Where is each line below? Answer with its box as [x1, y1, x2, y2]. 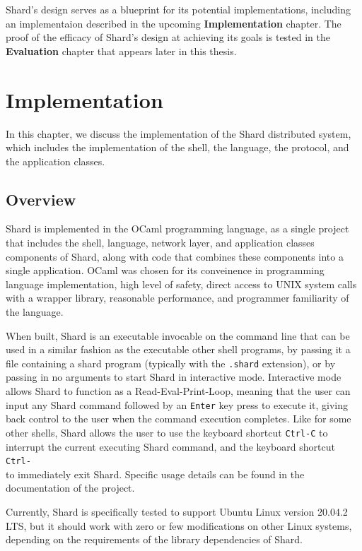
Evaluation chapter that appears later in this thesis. [6, 43, 237, 58]
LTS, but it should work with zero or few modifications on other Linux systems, [6, 518, 352, 533]
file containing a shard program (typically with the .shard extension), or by [6, 355, 336, 370]
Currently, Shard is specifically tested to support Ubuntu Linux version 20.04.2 [6, 504, 348, 519]
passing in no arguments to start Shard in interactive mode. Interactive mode [6, 369, 341, 384]
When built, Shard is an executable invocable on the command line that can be [6, 328, 350, 343]
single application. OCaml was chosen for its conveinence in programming [6, 263, 325, 278]
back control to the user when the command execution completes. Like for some [6, 411, 351, 426]
